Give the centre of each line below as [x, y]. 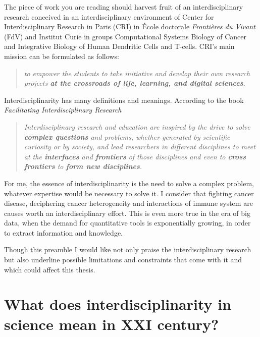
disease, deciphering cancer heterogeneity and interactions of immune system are [128, 203]
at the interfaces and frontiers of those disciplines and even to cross [135, 156]
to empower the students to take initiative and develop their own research [137, 73]
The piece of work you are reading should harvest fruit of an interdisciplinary [124, 7]
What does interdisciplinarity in [118, 304]
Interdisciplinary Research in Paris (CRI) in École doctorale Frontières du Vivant [130, 26]
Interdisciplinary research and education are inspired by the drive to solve [137, 126]
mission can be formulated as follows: [62, 56]
